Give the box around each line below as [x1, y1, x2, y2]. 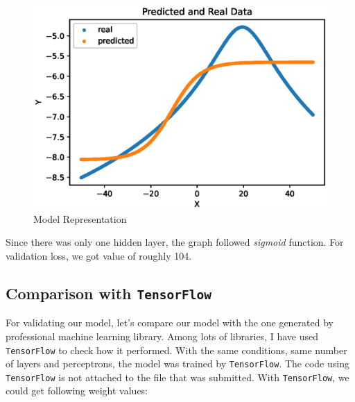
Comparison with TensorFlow [6, 282, 211, 303]
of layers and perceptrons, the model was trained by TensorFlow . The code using [6, 356, 349, 371]
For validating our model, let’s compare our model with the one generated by [6, 315, 334, 330]
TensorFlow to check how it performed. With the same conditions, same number [6, 342, 347, 357]
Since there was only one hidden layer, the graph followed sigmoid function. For [6, 235, 344, 249]
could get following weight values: [6, 383, 148, 398]
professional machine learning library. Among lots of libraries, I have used [6, 328, 318, 343]
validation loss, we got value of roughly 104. [6, 248, 192, 262]
